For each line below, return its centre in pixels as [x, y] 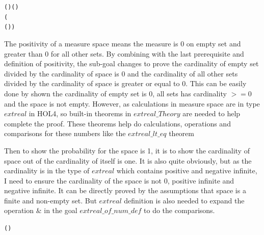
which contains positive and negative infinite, [187, 171]
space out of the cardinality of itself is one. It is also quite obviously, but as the [128, 160]
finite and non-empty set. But [50, 200]
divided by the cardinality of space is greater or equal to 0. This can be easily [125, 83]
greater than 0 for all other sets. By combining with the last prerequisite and [124, 53]
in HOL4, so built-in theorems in [80, 113]
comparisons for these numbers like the [65, 133]
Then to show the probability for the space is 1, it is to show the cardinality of [127, 150]
